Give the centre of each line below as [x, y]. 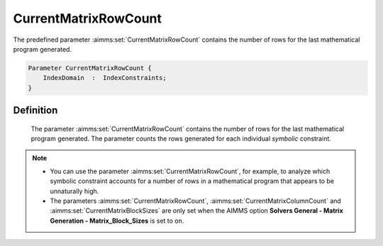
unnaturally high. [74, 191]
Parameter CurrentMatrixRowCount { [90, 68]
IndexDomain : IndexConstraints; [105, 78]
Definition [35, 111]
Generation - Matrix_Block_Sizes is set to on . [117, 221]
